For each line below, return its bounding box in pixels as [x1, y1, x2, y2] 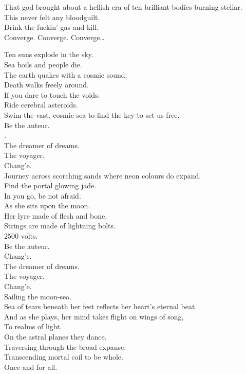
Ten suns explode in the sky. [4, 49, 93, 60]
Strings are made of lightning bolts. [4, 220, 116, 231]
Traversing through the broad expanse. [4, 341, 126, 352]
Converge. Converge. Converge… [4, 31, 105, 42]
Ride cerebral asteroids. [4, 99, 78, 110]
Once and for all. [4, 361, 58, 372]
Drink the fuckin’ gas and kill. [4, 22, 99, 32]
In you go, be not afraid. [4, 190, 81, 201]
